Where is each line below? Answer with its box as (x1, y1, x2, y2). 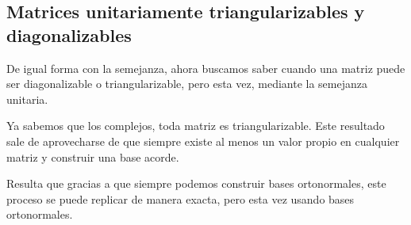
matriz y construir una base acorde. (6, 148, 179, 165)
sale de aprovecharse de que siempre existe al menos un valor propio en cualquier (6, 132, 400, 149)
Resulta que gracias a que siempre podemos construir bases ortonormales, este (6, 175, 386, 192)
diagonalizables (6, 22, 132, 47)
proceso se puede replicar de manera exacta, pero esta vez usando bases (6, 190, 355, 207)
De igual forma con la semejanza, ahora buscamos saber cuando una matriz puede (6, 59, 405, 76)
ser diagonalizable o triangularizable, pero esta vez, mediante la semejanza (6, 75, 367, 92)
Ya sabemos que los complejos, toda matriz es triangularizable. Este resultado (6, 117, 385, 134)
